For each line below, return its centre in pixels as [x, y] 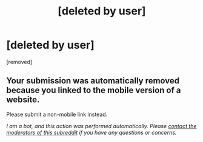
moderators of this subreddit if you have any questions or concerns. [92, 132]
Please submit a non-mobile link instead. [57, 114]
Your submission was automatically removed [93, 81]
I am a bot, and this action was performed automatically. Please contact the [101, 126]
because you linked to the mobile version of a [94, 90]
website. [23, 100]
